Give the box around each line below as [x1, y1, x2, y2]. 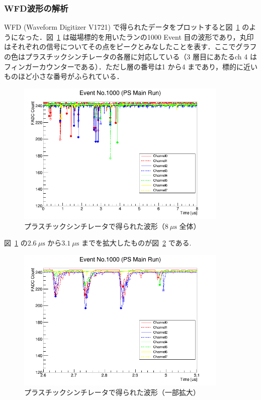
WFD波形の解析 [4, 2, 68, 14]
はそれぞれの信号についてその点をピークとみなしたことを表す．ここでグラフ [4, 41, 257, 52]
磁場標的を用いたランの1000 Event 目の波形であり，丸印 [69, 31, 254, 42]
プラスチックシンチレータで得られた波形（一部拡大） [24, 387, 200, 397]
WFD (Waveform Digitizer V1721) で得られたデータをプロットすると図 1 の [4, 22, 249, 32]
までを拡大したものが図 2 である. [81, 237, 192, 248]
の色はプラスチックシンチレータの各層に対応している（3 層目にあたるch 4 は [4, 51, 257, 61]
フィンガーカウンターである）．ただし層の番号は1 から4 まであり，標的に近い [4, 61, 257, 71]
